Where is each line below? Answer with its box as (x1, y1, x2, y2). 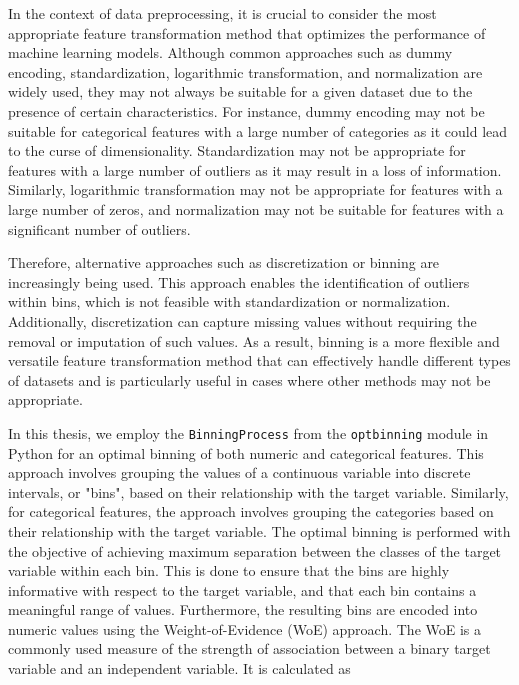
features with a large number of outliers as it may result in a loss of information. (8, 159, 502, 180)
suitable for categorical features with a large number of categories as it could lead (8, 120, 508, 141)
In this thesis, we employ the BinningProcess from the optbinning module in (8, 422, 489, 443)
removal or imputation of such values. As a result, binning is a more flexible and (8, 330, 500, 351)
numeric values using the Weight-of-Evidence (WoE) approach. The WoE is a (8, 618, 482, 639)
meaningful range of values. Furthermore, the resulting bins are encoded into (8, 599, 478, 620)
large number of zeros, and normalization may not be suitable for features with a (8, 198, 504, 219)
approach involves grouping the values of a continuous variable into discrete (8, 462, 471, 483)
